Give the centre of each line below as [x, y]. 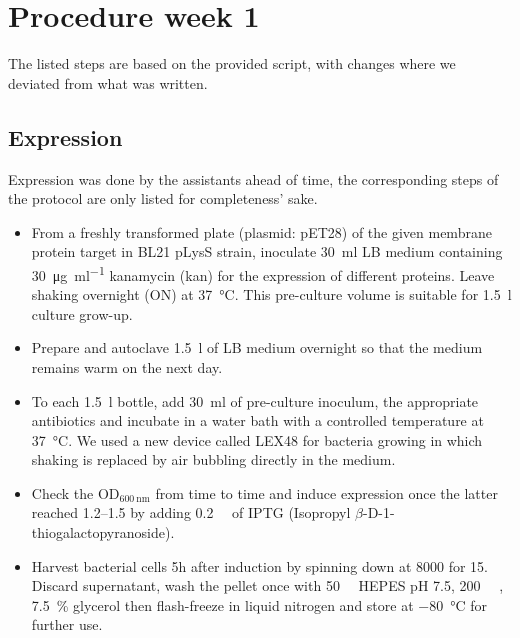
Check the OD [75, 492]
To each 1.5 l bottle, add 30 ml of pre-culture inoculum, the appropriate [255, 400]
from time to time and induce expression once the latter [326, 492]
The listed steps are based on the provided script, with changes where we [232, 63]
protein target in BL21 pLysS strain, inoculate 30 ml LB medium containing [267, 251]
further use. [67, 624]
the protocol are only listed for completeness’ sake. [163, 198]
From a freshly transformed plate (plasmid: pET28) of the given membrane [261, 231]
